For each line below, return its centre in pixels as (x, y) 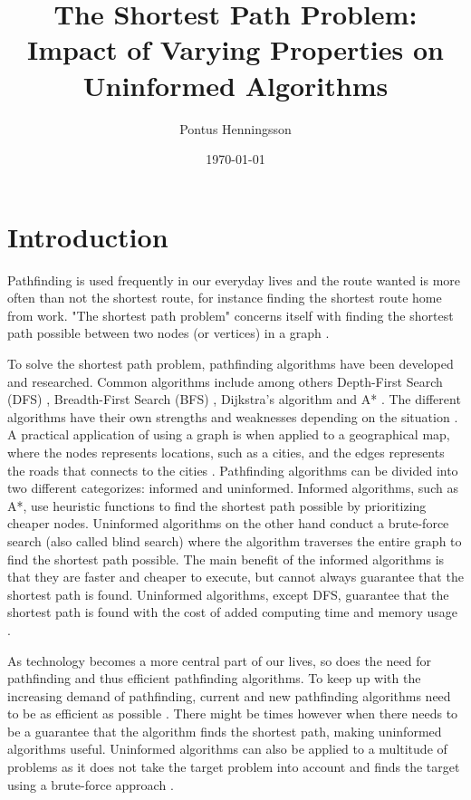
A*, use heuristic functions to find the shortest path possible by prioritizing (217, 505)
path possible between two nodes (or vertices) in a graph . (168, 333)
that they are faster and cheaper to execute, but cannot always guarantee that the (235, 577)
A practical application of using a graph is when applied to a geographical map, (229, 434)
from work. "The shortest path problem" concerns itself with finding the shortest (231, 315)
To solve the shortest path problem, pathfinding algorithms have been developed (231, 363)
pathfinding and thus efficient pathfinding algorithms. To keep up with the (214, 678)
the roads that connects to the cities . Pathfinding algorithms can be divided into (233, 470)
